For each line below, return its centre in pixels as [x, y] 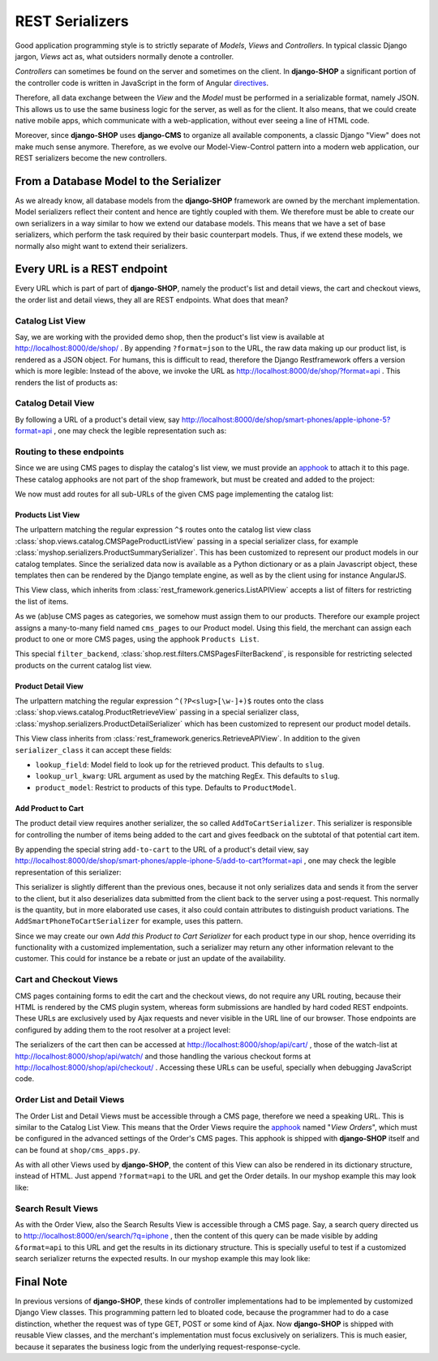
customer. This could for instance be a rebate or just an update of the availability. [150, 959]
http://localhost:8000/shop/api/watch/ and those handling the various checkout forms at [163, 1056]
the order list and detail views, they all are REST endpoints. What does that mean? [152, 299]
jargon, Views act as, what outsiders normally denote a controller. [125, 56]
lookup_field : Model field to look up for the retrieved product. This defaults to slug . [180, 765]
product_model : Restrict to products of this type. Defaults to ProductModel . [166, 788]
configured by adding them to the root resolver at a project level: [123, 1029]
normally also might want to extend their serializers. [101, 246]
